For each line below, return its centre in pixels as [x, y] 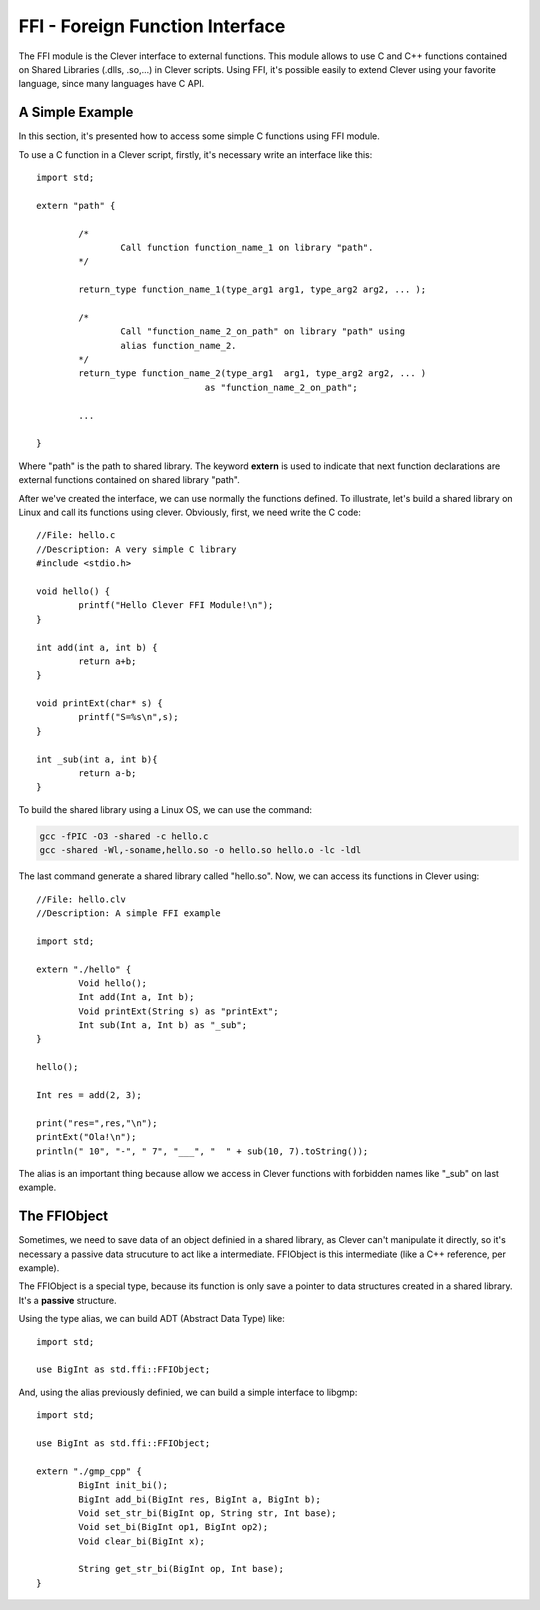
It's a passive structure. [67, 1300]
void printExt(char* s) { [100, 703]
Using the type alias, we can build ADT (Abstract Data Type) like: [151, 1319]
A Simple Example [76, 112]
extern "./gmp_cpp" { [89, 1471]
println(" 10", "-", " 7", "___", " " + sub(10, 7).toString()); [202, 1151]
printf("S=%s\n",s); [128, 717]
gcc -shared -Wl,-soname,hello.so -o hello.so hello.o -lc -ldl [200, 850]
